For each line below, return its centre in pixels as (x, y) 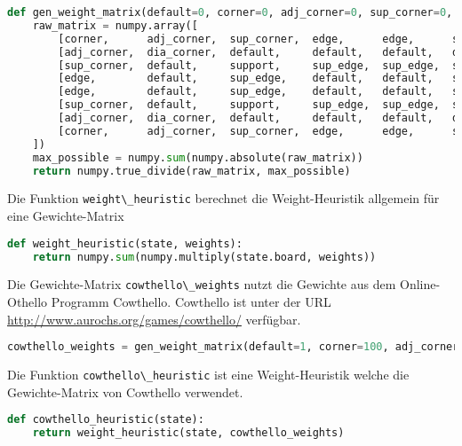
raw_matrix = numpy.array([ (115, 25)
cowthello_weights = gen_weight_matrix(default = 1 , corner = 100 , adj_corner (233, 347)
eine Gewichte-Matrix (66, 216)
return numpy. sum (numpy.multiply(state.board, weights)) (204, 257)
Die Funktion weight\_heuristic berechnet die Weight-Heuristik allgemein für (223, 198)
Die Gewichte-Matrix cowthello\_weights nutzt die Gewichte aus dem (202, 284)
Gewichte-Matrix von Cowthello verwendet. (125, 391)
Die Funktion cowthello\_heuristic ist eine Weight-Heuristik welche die (208, 375)
